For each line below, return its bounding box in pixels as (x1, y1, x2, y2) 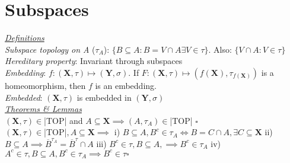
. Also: (208, 43, 232, 55)
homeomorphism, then (5, 79, 86, 91)
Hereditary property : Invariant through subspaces (5, 55, 183, 67)
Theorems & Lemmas (5, 103, 82, 115)
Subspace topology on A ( (5, 43, 95, 55)
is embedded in (77, 91, 132, 103)
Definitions (5, 31, 44, 44)
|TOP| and (44, 114, 83, 126)
